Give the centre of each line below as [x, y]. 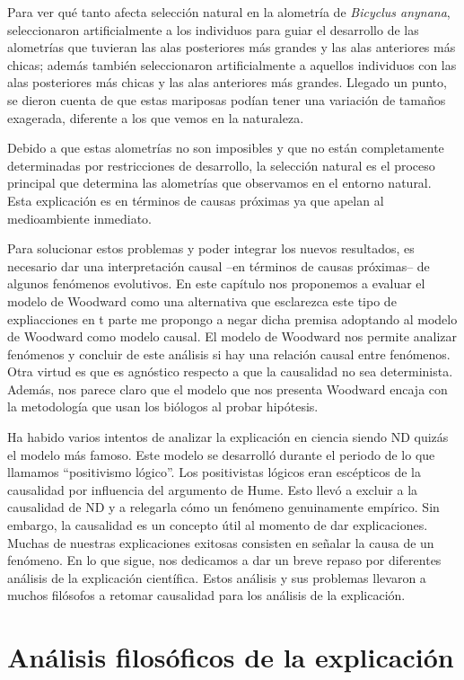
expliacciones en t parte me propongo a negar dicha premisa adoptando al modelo [232, 318]
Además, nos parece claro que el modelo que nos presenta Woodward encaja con [228, 389]
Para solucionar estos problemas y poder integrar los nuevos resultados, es [211, 248]
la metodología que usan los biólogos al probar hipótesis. [163, 406]
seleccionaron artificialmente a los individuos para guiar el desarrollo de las [213, 29]
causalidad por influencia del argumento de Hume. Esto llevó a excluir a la [213, 489]
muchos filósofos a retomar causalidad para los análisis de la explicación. [206, 595]
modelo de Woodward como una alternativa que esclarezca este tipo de [202, 300]
